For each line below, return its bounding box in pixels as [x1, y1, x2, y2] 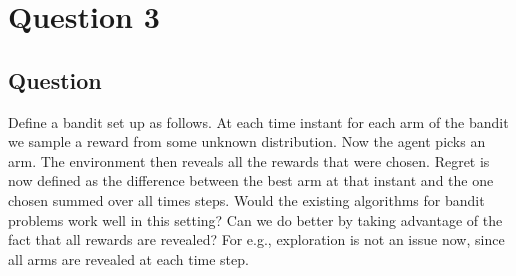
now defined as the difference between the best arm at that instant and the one [8, 170, 494, 191]
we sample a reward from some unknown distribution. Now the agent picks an [8, 131, 486, 152]
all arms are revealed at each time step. [8, 248, 249, 269]
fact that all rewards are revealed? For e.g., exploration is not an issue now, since [8, 229, 505, 250]
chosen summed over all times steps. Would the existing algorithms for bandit [8, 189, 485, 210]
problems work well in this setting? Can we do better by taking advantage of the [8, 209, 503, 230]
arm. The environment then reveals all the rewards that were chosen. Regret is [8, 150, 490, 171]
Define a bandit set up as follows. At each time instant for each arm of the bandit [8, 111, 509, 132]
